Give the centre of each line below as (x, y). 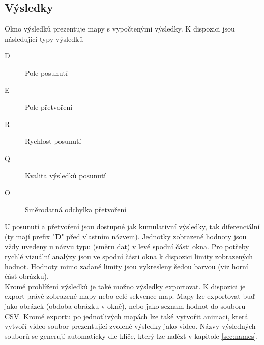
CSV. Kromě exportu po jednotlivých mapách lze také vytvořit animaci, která (126, 316)
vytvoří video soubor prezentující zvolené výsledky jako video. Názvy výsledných (130, 326)
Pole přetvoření (49, 107)
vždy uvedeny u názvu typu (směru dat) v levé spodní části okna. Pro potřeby (127, 246)
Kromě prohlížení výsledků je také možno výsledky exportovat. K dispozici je (125, 286)
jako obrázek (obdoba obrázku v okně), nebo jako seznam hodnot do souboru (125, 306)
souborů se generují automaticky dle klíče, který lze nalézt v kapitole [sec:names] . (131, 336)
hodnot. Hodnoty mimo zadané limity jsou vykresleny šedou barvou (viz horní (126, 266)
